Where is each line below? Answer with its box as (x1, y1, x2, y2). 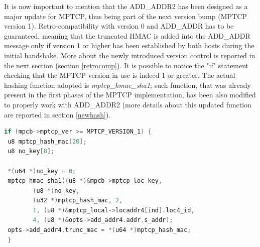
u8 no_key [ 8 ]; (8, 148, 55, 155)
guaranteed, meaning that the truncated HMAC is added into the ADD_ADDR (4, 30, 250, 41)
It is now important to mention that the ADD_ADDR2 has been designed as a (4, 1, 248, 11)
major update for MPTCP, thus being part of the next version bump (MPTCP (4, 11, 247, 21)
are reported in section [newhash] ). (4, 109, 111, 119)
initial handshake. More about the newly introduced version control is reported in (4, 50, 255, 60)
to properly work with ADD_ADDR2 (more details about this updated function (4, 99, 251, 109)
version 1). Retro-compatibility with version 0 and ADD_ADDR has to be (4, 21, 234, 31)
